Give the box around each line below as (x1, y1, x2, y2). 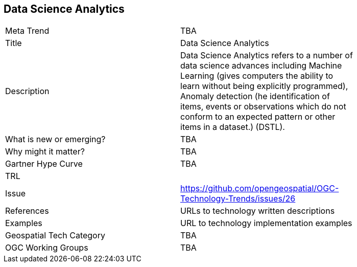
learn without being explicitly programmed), (180, 81, 348, 92)
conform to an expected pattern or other (180, 112, 336, 122)
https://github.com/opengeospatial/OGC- (180, 183, 339, 194)
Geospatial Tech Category (5, 230, 105, 241)
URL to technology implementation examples (180, 218, 352, 229)
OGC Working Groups (5, 242, 88, 253)
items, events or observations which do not (180, 101, 346, 112)
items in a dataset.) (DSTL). (180, 122, 285, 132)
